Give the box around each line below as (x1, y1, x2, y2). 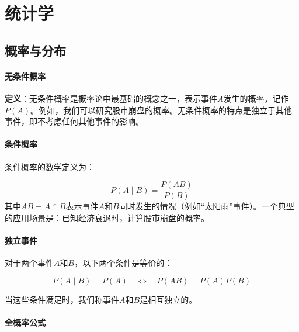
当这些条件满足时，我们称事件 (5, 293, 119, 305)
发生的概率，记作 (223, 92, 289, 104)
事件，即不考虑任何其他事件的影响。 (5, 115, 144, 127)
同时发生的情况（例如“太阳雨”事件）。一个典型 (119, 200, 294, 212)
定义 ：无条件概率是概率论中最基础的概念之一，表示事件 (5, 92, 217, 104)
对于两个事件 (5, 257, 54, 269)
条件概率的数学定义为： (5, 160, 95, 172)
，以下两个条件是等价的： (74, 257, 173, 269)
